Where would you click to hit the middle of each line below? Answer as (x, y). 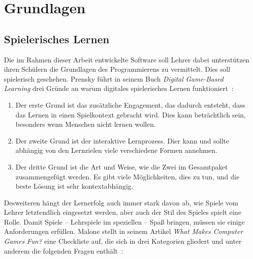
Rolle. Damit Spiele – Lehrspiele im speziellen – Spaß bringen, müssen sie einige (125, 221)
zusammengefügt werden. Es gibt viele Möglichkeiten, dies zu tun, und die (127, 176)
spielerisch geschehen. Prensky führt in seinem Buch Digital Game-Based (114, 78)
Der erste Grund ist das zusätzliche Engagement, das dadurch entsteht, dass (130, 104)
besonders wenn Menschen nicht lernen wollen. (86, 124)
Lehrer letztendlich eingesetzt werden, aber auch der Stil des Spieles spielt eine (123, 212)
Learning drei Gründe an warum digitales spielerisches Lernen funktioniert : (119, 88)
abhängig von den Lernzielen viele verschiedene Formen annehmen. (116, 150)
